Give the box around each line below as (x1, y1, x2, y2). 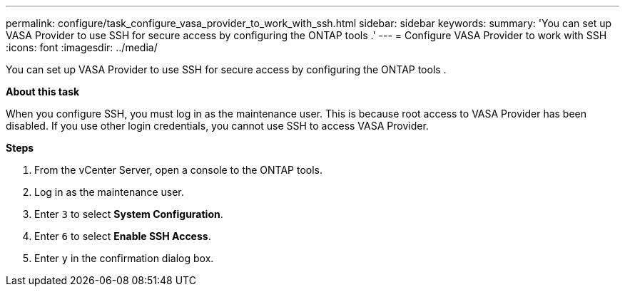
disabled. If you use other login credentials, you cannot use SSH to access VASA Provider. (6, 120, 429, 132)
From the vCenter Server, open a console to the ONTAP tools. (34, 164, 323, 176)
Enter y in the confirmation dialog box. (34, 252, 214, 264)
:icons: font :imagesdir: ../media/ (6, 41, 158, 53)
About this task (6, 85, 80, 98)
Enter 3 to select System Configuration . (34, 208, 223, 220)
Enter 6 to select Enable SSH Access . (34, 230, 211, 242)
